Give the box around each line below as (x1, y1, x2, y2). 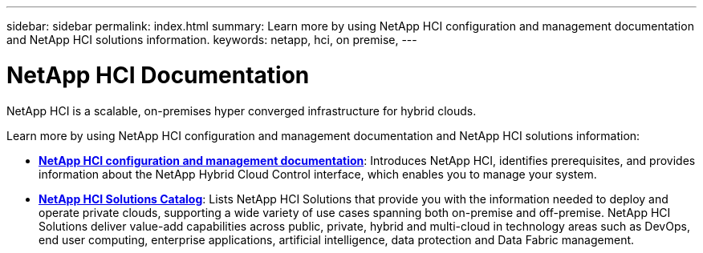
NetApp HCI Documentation (6, 61, 310, 89)
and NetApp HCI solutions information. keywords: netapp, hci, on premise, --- (6, 33, 417, 46)
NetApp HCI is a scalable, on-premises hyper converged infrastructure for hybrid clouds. (6, 103, 477, 118)
